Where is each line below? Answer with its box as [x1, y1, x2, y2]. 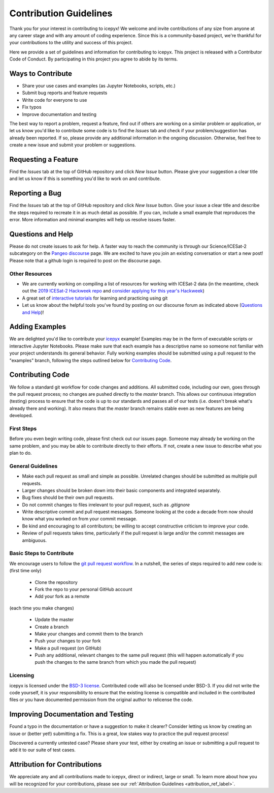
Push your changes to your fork [35, 638, 101, 644]
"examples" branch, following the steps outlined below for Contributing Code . [9, 357, 172, 363]
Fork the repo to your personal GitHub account [35, 586, 132, 592]
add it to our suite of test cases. [9, 747, 76, 753]
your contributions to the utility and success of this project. [9, 40, 133, 46]
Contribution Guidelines [9, 8, 113, 19]
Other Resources [9, 270, 52, 277]
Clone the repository [35, 579, 78, 585]
